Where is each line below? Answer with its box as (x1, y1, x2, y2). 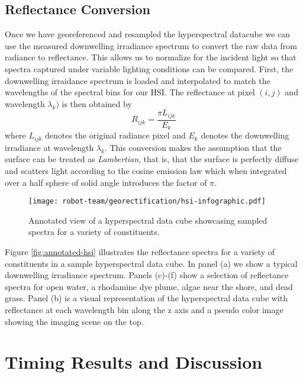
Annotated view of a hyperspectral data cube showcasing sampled (28, 214, 267, 226)
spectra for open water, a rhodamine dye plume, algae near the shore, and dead (5, 280, 293, 292)
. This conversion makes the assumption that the (104, 141, 282, 153)
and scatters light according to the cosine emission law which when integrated (5, 164, 287, 176)
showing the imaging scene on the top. (5, 315, 144, 327)
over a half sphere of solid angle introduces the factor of (5, 176, 207, 188)
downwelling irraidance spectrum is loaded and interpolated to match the (5, 74, 270, 86)
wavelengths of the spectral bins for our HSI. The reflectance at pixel (5, 86, 255, 98)
